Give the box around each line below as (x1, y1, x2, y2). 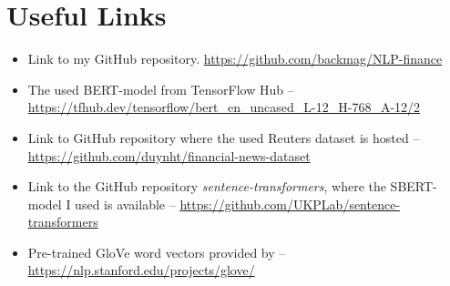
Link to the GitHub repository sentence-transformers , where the (27, 177, 386, 196)
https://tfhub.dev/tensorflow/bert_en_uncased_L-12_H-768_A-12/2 (27, 97, 421, 117)
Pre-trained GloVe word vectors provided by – (27, 242, 286, 261)
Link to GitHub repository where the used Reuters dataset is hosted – (27, 128, 420, 147)
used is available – (75, 194, 176, 213)
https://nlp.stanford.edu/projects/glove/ (27, 260, 255, 280)
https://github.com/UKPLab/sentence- (179, 194, 401, 213)
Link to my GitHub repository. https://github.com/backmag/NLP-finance (27, 49, 443, 68)
